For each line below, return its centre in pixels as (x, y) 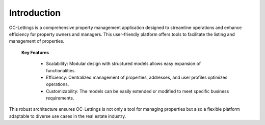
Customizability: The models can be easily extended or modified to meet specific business (137, 91)
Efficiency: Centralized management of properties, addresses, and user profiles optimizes (137, 77)
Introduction (35, 13)
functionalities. (61, 70)
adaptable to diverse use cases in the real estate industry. (67, 116)
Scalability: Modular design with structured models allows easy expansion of (123, 63)
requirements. (60, 98)
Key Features (35, 52)
